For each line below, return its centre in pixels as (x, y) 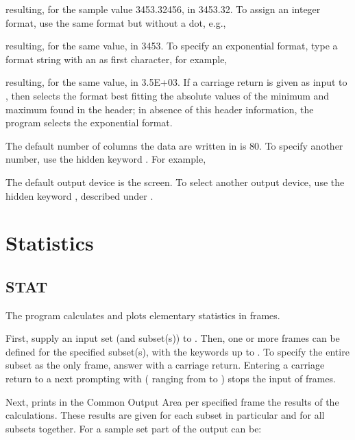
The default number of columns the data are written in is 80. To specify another (174, 145)
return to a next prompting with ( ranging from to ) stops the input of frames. (171, 379)
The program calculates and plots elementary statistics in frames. (143, 315)
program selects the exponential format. (89, 123)
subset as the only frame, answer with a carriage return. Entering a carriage (165, 365)
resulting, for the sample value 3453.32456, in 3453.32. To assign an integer (163, 9)
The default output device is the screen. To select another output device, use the (175, 182)
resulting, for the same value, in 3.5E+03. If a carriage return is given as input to (176, 82)
